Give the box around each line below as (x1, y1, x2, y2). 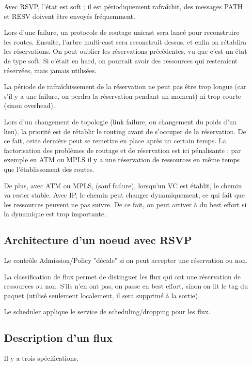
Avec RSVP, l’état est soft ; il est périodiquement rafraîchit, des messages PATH (4, 1, 243, 11)
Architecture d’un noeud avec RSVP (4, 232, 192, 247)
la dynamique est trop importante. (4, 209, 106, 219)
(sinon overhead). (4, 100, 55, 110)
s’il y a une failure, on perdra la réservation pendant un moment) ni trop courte (4, 91, 241, 101)
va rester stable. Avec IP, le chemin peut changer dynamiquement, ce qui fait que (4, 190, 245, 200)
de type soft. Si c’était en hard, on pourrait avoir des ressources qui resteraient (4, 55, 238, 65)
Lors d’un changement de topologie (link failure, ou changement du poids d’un (4, 116, 237, 126)
